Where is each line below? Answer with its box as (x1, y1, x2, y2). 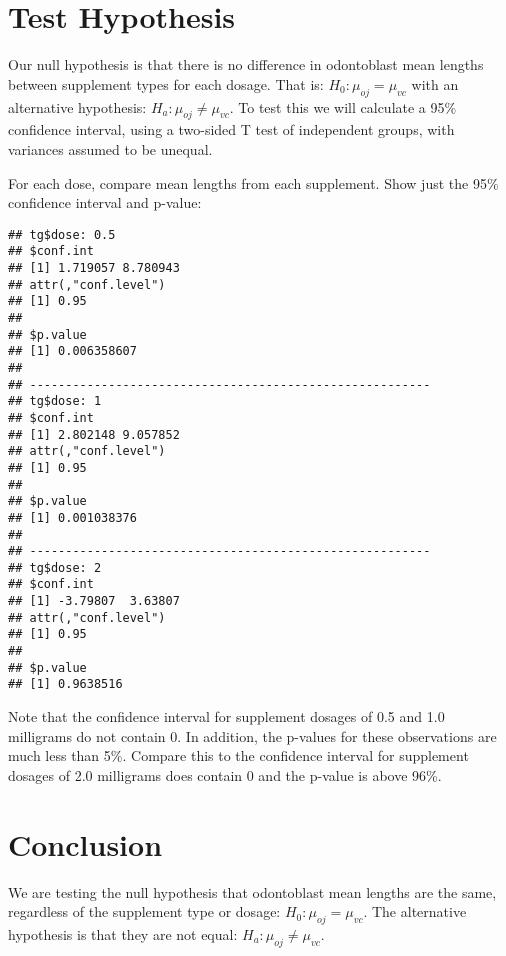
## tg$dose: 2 (8, 560, 102, 575)
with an (411, 73, 459, 94)
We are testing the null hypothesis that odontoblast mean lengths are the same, (8, 881, 497, 902)
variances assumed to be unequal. (8, 138, 213, 159)
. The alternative (363, 901, 467, 922)
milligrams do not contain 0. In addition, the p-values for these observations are (8, 725, 497, 746)
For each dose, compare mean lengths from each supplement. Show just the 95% (8, 172, 499, 193)
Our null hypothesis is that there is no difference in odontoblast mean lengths (8, 54, 484, 75)
